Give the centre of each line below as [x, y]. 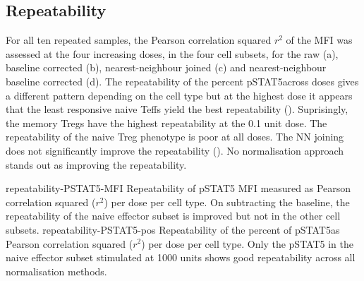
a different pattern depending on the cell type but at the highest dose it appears [179, 95]
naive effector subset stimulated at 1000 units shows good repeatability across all [181, 257]
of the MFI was [319, 40]
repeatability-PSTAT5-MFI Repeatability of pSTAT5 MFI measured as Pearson [178, 188]
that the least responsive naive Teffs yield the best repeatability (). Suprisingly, [177, 109]
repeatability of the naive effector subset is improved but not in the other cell [173, 216]
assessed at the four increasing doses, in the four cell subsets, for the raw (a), [172, 53]
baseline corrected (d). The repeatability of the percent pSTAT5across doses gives [182, 81]
